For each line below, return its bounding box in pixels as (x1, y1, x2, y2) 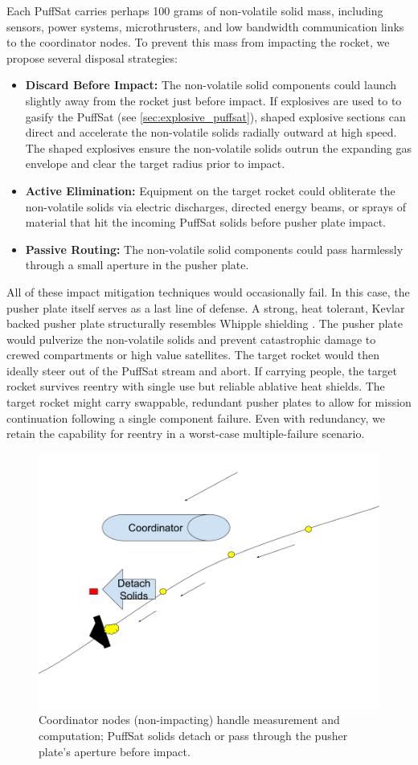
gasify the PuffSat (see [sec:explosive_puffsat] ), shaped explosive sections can (25, 108, 406, 125)
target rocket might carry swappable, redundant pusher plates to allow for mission (6, 394, 412, 411)
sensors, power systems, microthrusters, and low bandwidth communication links (6, 18, 404, 35)
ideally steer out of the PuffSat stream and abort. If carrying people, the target (6, 362, 397, 378)
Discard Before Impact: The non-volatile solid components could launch (25, 76, 397, 93)
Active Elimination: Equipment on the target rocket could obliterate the (25, 182, 395, 198)
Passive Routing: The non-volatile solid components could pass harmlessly (25, 240, 404, 257)
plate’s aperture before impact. (39, 742, 191, 759)
